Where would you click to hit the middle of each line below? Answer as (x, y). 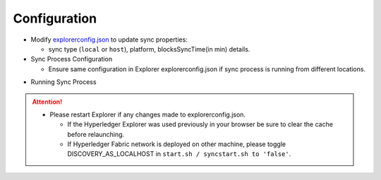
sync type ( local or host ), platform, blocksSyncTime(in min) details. (149, 49)
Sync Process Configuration (72, 59)
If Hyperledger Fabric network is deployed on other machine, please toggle (176, 144)
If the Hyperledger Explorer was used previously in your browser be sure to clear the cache (200, 124)
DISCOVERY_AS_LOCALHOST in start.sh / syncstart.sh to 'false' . (179, 154)
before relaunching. (96, 134)
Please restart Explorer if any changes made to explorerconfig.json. (148, 114)
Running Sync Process (64, 82)
